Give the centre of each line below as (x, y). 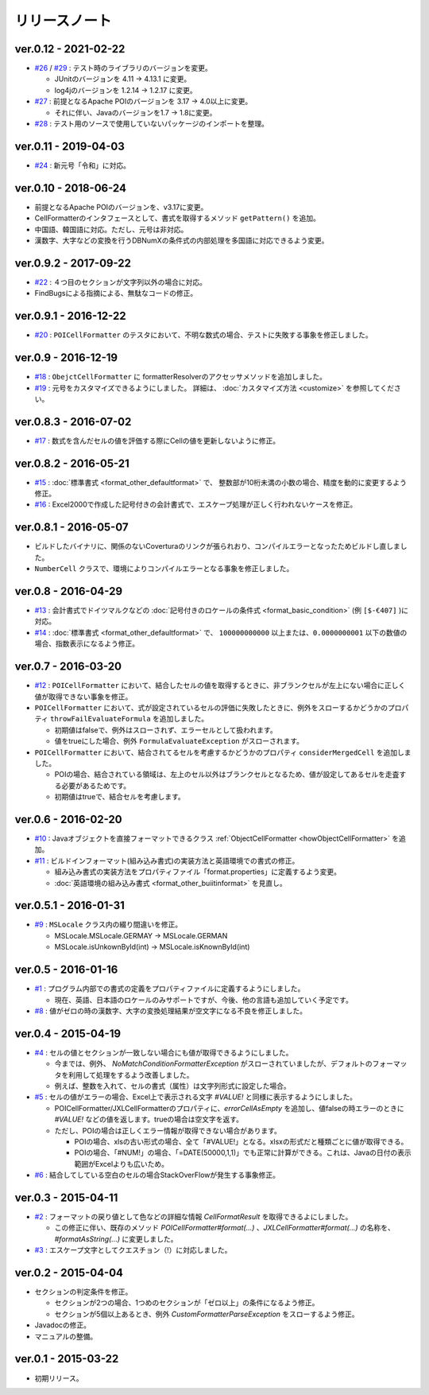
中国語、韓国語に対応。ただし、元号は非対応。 (111, 229)
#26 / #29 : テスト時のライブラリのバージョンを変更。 (123, 68)
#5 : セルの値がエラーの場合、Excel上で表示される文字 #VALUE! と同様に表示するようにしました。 (196, 1097)
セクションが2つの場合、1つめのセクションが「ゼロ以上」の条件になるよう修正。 (187, 1303)
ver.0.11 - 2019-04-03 (70, 146)
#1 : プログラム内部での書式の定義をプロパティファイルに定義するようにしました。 (170, 989)
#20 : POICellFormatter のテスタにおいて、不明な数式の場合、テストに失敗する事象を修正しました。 (203, 335)
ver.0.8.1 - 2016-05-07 (71, 528)
